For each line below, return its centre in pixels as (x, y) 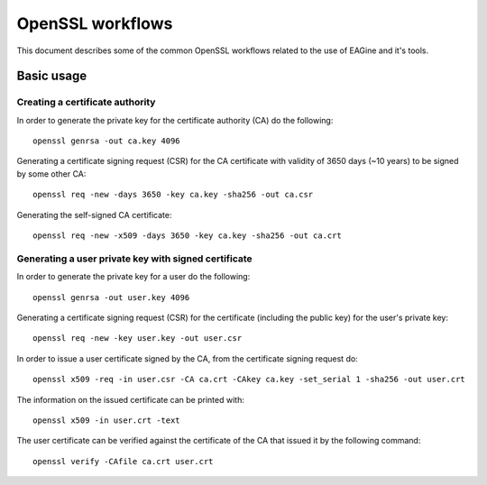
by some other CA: (51, 174)
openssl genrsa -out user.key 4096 (111, 297)
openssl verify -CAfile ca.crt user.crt (123, 461)
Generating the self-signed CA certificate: (94, 215)
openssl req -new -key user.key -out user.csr (138, 339)
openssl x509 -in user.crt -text (106, 420)
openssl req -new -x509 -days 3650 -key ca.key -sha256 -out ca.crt (187, 236)
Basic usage (52, 76)
